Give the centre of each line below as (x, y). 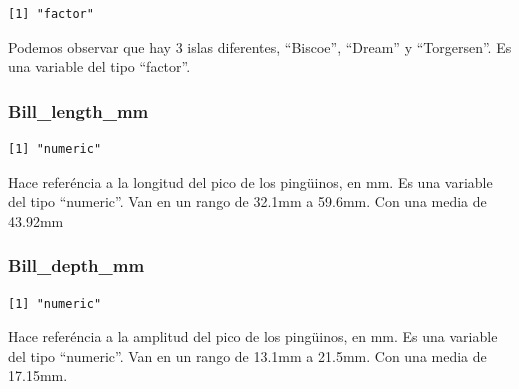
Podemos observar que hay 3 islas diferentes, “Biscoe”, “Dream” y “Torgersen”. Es (260, 46)
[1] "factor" (51, 14)
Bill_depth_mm (76, 265)
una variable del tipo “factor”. (99, 66)
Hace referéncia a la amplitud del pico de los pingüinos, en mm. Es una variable (253, 336)
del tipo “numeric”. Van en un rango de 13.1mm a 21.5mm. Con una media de (247, 355)
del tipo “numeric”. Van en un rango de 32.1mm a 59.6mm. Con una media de (247, 201)
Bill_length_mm (78, 110)
